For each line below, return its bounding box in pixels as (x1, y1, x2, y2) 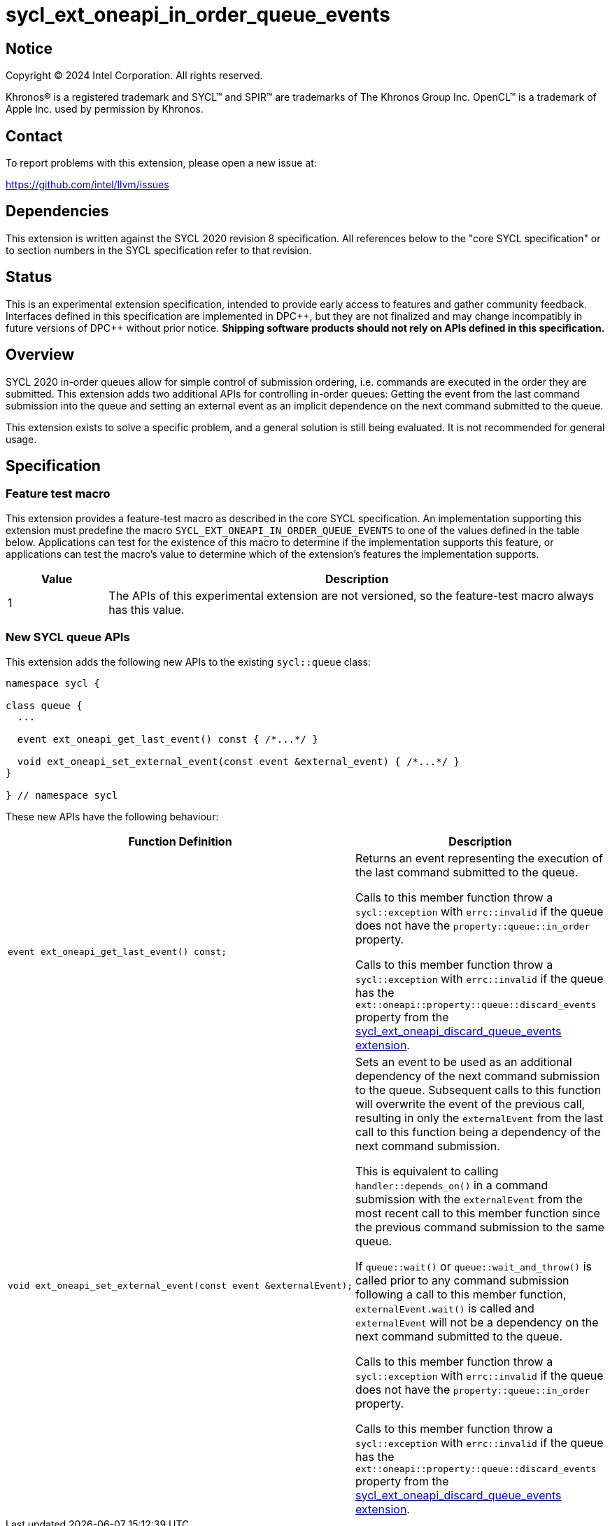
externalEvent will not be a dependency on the (355, 1315, 599, 1329)
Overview (6, 346, 75, 364)
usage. (6, 433, 37, 445)
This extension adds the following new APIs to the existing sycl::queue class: (6, 655, 371, 668)
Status (6, 268, 52, 286)
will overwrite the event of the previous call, (355, 1096, 586, 1111)
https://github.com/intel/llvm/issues (6, 178, 169, 191)
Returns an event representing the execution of (355, 850, 604, 865)
